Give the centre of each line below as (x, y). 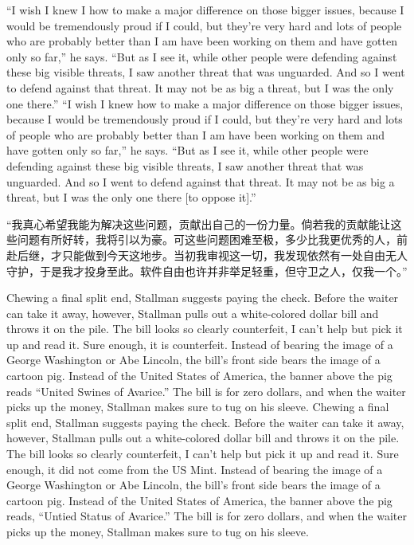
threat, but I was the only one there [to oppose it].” (131, 197)
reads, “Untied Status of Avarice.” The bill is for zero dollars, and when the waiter (207, 516)
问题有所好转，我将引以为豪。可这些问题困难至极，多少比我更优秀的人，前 (212, 239)
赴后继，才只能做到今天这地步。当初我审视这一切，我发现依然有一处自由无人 (207, 255)
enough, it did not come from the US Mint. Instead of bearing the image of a (195, 469)
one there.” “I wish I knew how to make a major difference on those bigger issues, (205, 103)
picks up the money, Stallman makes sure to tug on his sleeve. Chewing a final (198, 407)
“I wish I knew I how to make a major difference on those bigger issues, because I (205, 10)
